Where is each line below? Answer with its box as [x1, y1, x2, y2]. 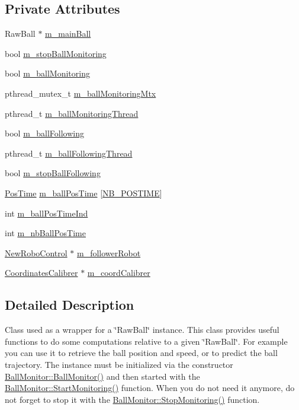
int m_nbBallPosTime [5, 227, 86, 239]
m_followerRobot [76, 246, 141, 259]
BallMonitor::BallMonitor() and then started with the [5, 370, 200, 382]
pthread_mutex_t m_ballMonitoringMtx [5, 87, 156, 99]
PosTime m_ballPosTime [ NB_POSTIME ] [5, 186, 162, 199]
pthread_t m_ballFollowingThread [5, 147, 133, 159]
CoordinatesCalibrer [5, 266, 78, 279]
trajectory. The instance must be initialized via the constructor [5, 358, 233, 370]
